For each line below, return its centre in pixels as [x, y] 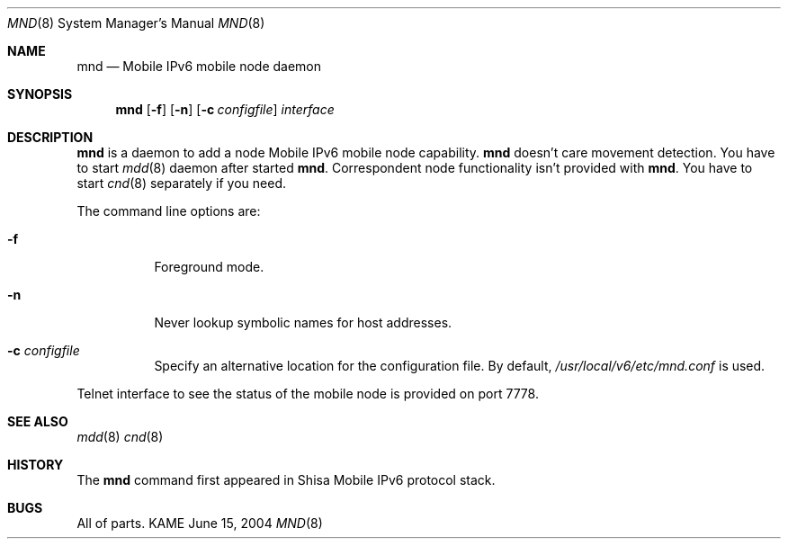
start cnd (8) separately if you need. [182, 183]
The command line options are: [169, 211]
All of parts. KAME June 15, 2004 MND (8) [200, 523]
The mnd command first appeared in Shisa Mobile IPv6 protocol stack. [286, 480]
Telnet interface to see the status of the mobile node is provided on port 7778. [308, 394]
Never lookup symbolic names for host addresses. [303, 322]
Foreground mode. [209, 267]
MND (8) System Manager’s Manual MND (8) [136, 23]
